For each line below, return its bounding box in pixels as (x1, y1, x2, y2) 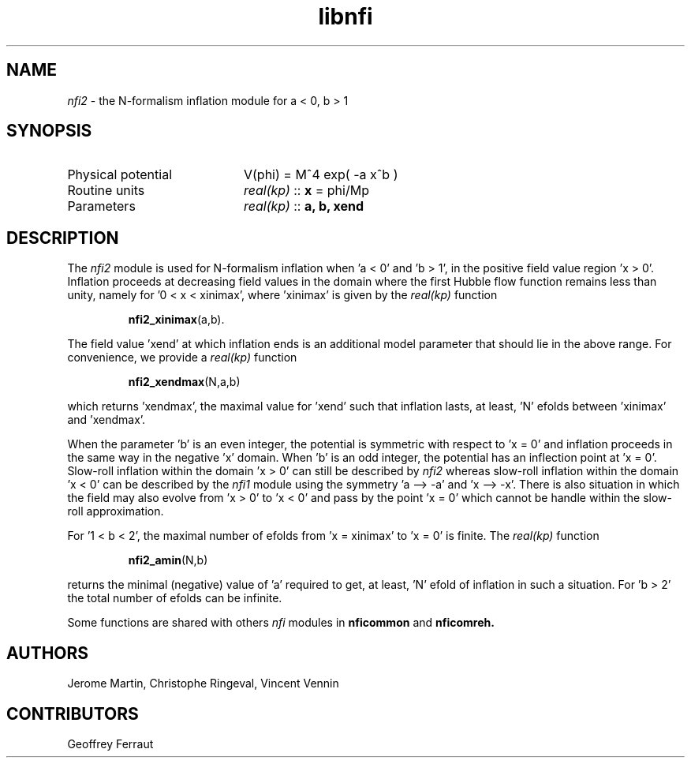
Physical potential (67, 167, 173, 183)
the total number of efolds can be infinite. (67, 591, 282, 605)
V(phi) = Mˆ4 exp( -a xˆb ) (243, 167, 398, 183)
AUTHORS (6, 642, 89, 663)
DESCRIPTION (6, 227, 119, 248)
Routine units (67, 182, 145, 199)
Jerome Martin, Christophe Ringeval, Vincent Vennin (67, 676, 339, 691)
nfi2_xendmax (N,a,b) (128, 375, 241, 389)
